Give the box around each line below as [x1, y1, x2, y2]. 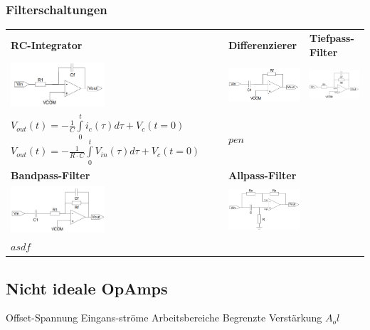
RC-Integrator [11, 37, 83, 52]
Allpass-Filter [228, 168, 297, 183]
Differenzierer [228, 37, 297, 52]
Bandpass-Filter [11, 168, 90, 183]
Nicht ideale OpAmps [6, 277, 168, 299]
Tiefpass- [309, 30, 354, 45]
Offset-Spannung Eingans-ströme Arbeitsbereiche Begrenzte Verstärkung [6, 310, 322, 325]
